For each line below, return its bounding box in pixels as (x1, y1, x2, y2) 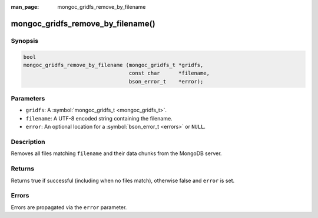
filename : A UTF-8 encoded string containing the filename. (25, 115, 173, 122)
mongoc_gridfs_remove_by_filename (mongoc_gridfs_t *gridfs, (23, 62, 204, 68)
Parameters (11, 95, 45, 103)
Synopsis (11, 36, 38, 45)
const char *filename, (128, 70, 210, 76)
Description (11, 138, 45, 146)
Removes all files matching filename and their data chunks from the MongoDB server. (11, 150, 222, 157)
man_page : (11, 4, 39, 10)
